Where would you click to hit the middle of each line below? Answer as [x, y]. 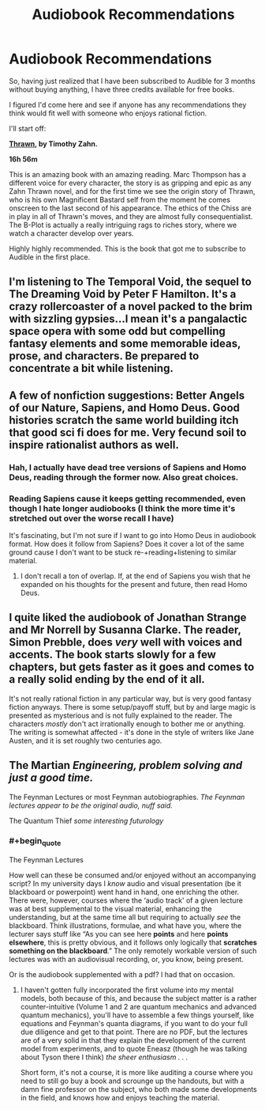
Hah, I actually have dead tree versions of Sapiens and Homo [128, 467]
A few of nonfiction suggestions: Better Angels [127, 395]
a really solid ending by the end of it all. [107, 679]
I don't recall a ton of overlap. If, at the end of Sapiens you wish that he [135, 576]
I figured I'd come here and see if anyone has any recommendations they [128, 104]
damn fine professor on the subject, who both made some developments [138, 1089]
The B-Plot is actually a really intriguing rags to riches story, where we [123, 225]
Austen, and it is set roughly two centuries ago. [86, 741]
